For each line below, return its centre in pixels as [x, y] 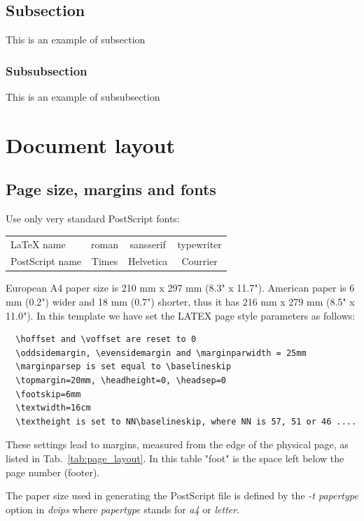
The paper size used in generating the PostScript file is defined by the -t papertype [182, 495]
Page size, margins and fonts [111, 189]
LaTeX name [38, 244]
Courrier [199, 261]
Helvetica [148, 261]
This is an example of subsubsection [83, 97]
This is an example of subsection [76, 40]
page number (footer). [53, 472]
